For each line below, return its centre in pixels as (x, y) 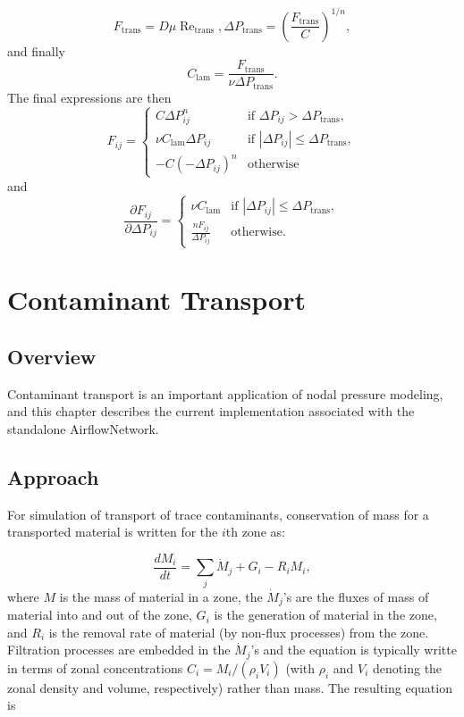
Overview (52, 356)
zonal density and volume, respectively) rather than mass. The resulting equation (230, 687)
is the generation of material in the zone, (325, 615)
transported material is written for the (113, 532)
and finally (36, 50)
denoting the (408, 667)
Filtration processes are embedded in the (119, 650)
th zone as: (255, 532)
